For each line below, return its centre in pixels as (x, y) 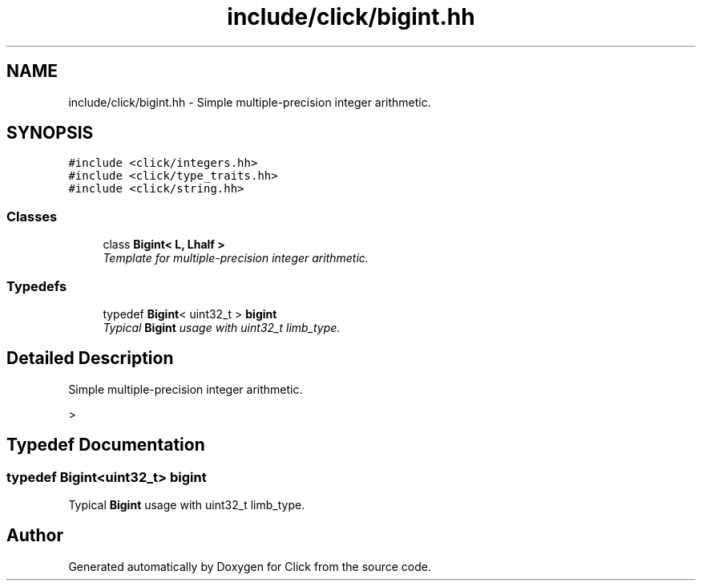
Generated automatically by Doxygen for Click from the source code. (250, 566)
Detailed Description (90, 358)
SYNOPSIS (50, 133)
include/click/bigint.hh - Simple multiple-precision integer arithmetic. (250, 102)
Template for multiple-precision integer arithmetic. (236, 258)
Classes (32, 216)
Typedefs (37, 286)
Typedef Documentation (106, 445)
